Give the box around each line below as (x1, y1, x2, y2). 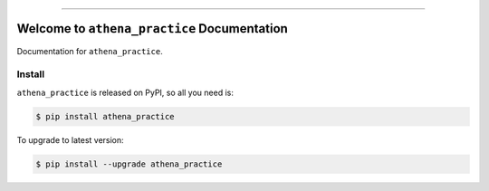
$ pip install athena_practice (35, 111, 176, 121)
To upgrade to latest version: (16, 134, 124, 145)
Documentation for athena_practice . (16, 45, 163, 56)
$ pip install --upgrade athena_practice (35, 158, 223, 169)
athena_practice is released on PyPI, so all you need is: (16, 87, 235, 98)
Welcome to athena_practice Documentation (16, 21, 289, 36)
